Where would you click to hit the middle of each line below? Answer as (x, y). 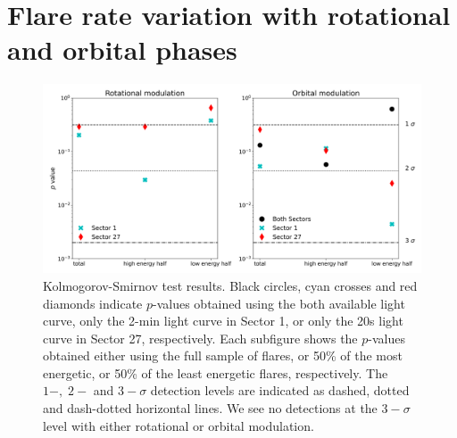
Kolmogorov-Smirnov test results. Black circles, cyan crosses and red (230, 285)
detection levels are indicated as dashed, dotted (280, 390)
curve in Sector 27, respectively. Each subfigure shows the (200, 338)
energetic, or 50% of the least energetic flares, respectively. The (216, 372)
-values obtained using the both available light (279, 303)
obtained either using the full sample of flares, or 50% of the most (223, 355)
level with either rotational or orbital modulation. (179, 425)
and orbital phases (122, 50)
